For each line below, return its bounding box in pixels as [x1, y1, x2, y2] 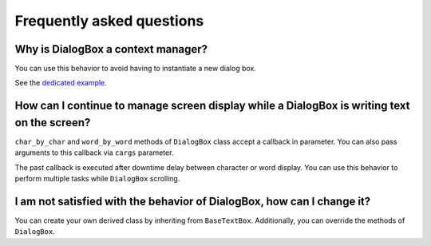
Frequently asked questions [14, 12, 204, 30]
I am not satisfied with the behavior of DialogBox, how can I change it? [14, 194, 371, 208]
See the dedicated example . [14, 78, 107, 88]
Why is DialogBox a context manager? [14, 42, 208, 56]
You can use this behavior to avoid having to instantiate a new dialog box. [14, 64, 257, 73]
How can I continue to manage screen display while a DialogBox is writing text [14, 99, 410, 113]
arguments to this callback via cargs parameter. [14, 148, 174, 157]
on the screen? [14, 116, 91, 129]
